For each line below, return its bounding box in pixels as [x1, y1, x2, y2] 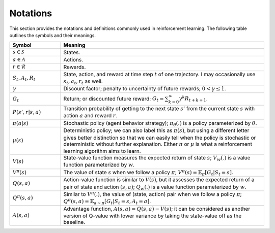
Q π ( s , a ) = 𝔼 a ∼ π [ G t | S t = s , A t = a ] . [63, 197, 151, 206]
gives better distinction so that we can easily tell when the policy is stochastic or [63, 134, 256, 141]
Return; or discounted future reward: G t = [63, 95, 164, 103]
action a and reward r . [63, 112, 118, 119]
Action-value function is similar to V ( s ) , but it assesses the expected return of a [63, 176, 255, 183]
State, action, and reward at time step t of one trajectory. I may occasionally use [63, 71, 256, 78]
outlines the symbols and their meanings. [9, 32, 96, 38]
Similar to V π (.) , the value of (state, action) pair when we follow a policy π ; [63, 190, 242, 197]
